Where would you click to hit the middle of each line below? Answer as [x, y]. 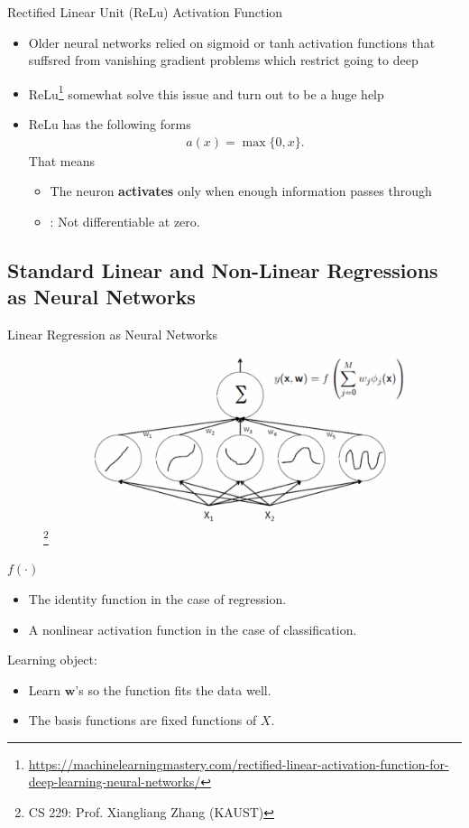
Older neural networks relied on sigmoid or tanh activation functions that [232, 42]
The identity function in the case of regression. [157, 598]
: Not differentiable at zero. [125, 221]
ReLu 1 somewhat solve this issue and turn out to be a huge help [206, 92]
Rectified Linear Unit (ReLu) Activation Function [145, 12]
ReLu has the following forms [110, 124]
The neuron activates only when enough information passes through [241, 191]
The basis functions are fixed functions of [143, 720]
